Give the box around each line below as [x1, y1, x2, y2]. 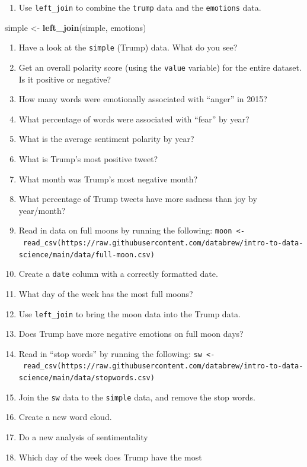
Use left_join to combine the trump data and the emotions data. [18, 1, 261, 13]
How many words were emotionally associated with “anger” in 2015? [18, 93, 267, 105]
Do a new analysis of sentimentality [18, 431, 148, 443]
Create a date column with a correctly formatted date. [18, 267, 218, 280]
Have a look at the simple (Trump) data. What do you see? [18, 41, 238, 53]
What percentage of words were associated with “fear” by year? [18, 112, 250, 125]
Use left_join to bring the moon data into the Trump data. [18, 307, 241, 320]
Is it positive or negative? [18, 72, 111, 85]
